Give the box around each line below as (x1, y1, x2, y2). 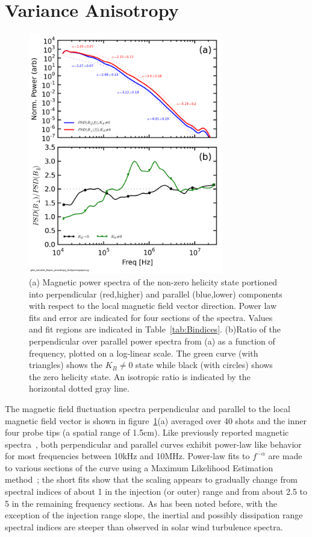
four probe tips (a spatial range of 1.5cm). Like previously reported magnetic (5, 426, 289, 439)
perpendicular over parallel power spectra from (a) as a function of (29, 334, 275, 347)
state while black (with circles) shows (136, 358, 273, 371)
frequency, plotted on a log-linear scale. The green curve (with (29, 346, 258, 359)
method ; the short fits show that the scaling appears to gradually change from (5, 473, 298, 486)
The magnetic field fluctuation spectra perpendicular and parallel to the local (5, 402, 290, 415)
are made (268, 450, 302, 462)
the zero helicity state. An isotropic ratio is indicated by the (29, 370, 251, 383)
